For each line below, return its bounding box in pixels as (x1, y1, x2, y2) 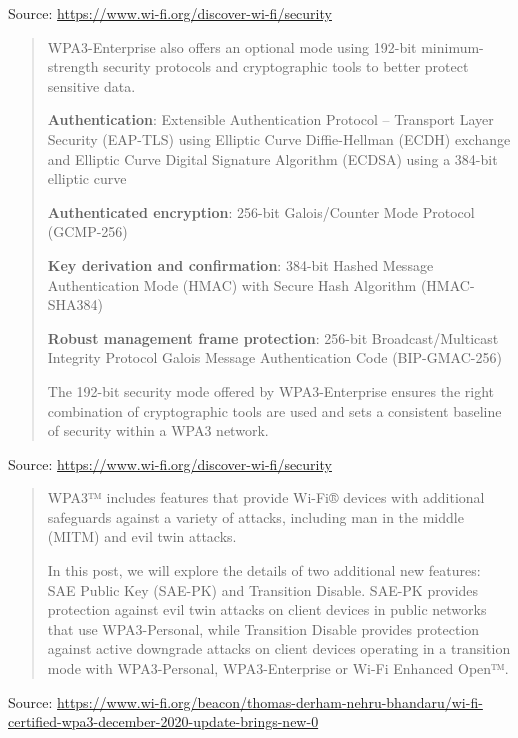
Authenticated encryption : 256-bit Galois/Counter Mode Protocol (47, 201, 475, 222)
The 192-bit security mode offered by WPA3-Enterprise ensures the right (47, 380, 494, 401)
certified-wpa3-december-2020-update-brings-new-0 (8, 711, 319, 732)
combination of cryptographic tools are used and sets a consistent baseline (47, 400, 502, 421)
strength (47, 56, 99, 77)
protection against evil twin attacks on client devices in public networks (47, 599, 487, 620)
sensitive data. (47, 75, 136, 96)
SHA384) (47, 294, 104, 315)
